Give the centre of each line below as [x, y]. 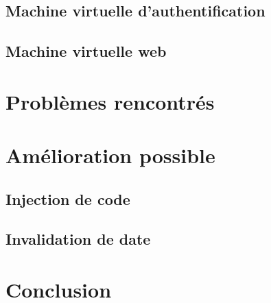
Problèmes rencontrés [110, 101]
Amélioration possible [110, 155]
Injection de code [68, 198]
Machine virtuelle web [86, 51]
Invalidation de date [78, 239]
